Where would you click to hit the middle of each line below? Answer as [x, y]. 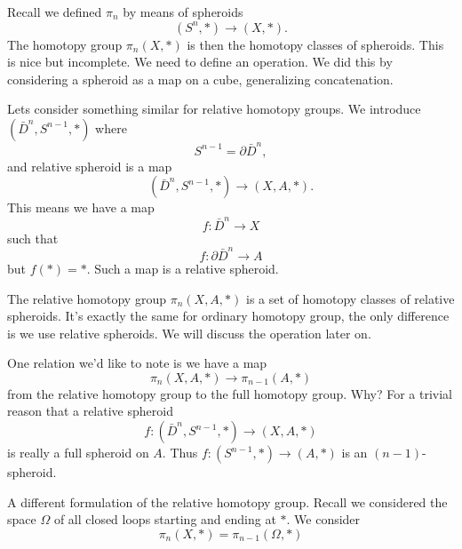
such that [33, 238]
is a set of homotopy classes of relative [350, 298]
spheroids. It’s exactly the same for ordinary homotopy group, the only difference [228, 316]
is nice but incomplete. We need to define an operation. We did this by [200, 62]
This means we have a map [81, 207]
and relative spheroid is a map [90, 166]
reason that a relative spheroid [90, 411]
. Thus [180, 453]
